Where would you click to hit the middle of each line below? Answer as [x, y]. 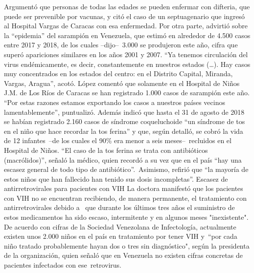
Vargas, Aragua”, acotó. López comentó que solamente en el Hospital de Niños [122, 83]
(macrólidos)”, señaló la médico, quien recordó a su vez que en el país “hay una [123, 159]
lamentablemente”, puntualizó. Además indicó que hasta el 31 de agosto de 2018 [124, 112]
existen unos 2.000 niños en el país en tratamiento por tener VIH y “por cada [121, 236]
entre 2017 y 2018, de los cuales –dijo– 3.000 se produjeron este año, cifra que [121, 45]
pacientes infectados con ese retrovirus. [63, 265]
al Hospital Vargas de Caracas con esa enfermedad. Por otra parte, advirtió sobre [126, 26]
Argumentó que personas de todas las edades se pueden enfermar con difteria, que [127, 6]
